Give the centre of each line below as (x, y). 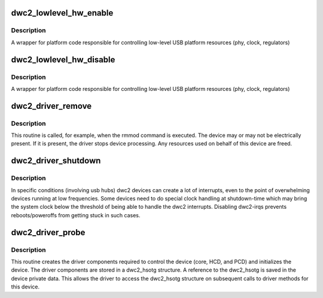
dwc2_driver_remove (51, 106)
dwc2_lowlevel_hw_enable (62, 13)
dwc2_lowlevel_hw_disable (63, 60)
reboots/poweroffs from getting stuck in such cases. (76, 215)
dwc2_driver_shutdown (56, 161)
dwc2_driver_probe (48, 232)
